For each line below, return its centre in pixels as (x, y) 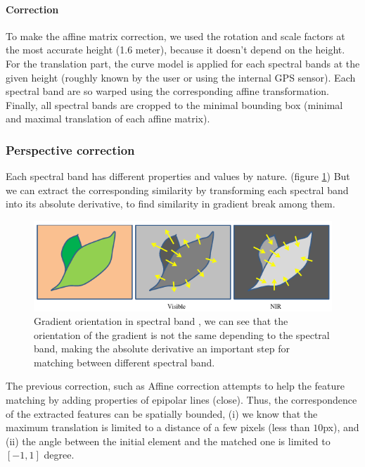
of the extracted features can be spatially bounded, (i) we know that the (162, 413)
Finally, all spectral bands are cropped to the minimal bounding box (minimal (174, 104)
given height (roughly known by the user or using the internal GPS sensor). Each (181, 77)
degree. (59, 455)
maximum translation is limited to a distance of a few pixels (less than (158, 427)
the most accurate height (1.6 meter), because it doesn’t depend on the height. (175, 50)
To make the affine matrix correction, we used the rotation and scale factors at (175, 36)
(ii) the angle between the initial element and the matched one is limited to (168, 441)
